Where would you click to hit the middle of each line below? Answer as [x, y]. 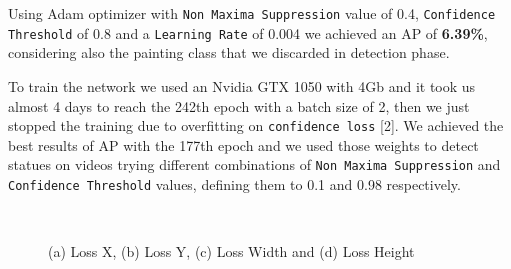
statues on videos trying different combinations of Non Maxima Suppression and [254, 164]
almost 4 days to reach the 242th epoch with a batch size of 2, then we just [239, 105]
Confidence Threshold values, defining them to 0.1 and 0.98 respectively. [234, 184]
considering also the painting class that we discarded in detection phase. [229, 52]
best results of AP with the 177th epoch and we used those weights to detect [243, 144]
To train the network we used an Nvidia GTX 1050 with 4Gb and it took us [242, 85]
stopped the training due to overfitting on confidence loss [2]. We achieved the [256, 125]
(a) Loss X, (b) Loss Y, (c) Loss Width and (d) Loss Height [231, 251]
